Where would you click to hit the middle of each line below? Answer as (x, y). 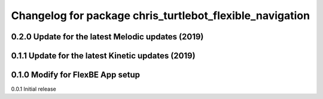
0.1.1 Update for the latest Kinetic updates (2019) (103, 56)
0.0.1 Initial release (33, 89)
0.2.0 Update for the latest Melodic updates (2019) (107, 37)
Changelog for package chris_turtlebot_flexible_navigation (161, 16)
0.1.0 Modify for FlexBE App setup (76, 75)
